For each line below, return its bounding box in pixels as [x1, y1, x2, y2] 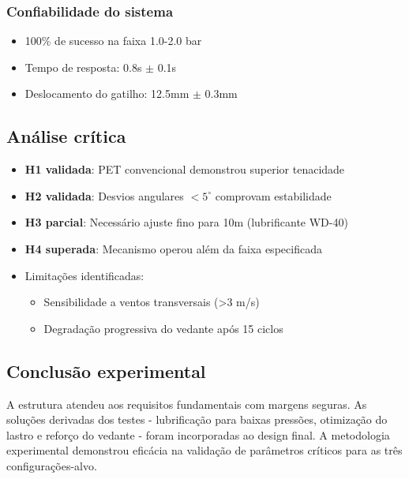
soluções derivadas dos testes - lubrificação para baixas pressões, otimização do [6, 411, 388, 428]
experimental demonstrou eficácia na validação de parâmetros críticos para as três [6, 442, 403, 458]
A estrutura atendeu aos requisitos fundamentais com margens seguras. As [6, 395, 367, 412]
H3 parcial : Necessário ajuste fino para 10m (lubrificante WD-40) [24, 214, 348, 230]
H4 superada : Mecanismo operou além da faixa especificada [24, 240, 322, 256]
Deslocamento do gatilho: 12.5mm [24, 85, 189, 102]
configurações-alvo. [6, 457, 97, 473]
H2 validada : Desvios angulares [24, 187, 184, 204]
